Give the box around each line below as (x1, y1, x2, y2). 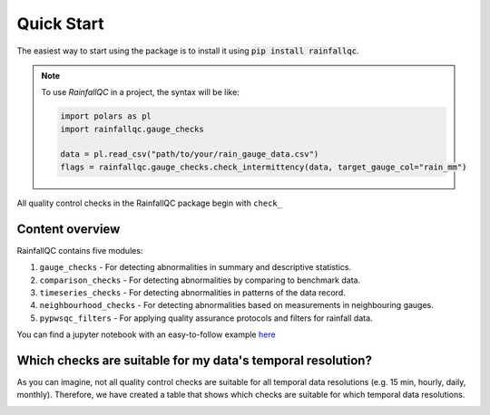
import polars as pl (60, 111, 152, 121)
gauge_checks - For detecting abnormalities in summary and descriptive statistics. (39, 262, 352, 273)
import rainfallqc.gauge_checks (60, 123, 204, 134)
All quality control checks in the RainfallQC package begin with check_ (16, 198, 283, 208)
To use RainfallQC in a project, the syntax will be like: (41, 87, 240, 98)
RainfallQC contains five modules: (16, 245, 143, 256)
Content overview (16, 221, 121, 236)
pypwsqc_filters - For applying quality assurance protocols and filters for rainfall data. (39, 313, 373, 323)
